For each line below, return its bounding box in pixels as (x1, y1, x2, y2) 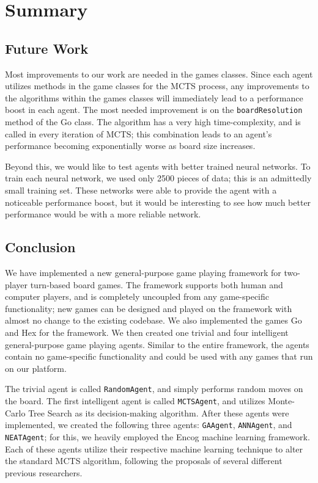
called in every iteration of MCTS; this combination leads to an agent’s (5, 127, 272, 140)
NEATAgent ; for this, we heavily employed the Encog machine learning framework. (5, 430, 310, 443)
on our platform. (5, 361, 67, 374)
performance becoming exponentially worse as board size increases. (5, 139, 256, 152)
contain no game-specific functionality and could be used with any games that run (5, 350, 313, 363)
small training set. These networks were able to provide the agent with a (5, 183, 277, 196)
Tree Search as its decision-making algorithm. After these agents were (28, 406, 289, 419)
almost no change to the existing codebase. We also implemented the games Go (5, 314, 302, 327)
